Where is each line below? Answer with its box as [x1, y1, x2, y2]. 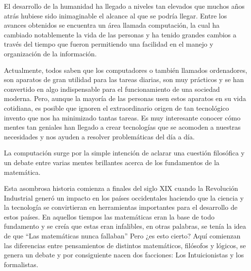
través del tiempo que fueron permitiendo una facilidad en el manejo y [4, 39, 214, 49]
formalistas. [4, 259, 38, 269]
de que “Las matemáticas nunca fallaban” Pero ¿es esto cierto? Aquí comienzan [4, 231, 241, 241]
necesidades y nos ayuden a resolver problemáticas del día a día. [4, 131, 195, 141]
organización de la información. [4, 48, 97, 58]
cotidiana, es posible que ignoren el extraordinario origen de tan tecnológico [4, 102, 229, 113]
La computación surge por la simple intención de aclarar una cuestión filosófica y [4, 148, 245, 158]
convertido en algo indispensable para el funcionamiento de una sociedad [4, 84, 220, 94]
